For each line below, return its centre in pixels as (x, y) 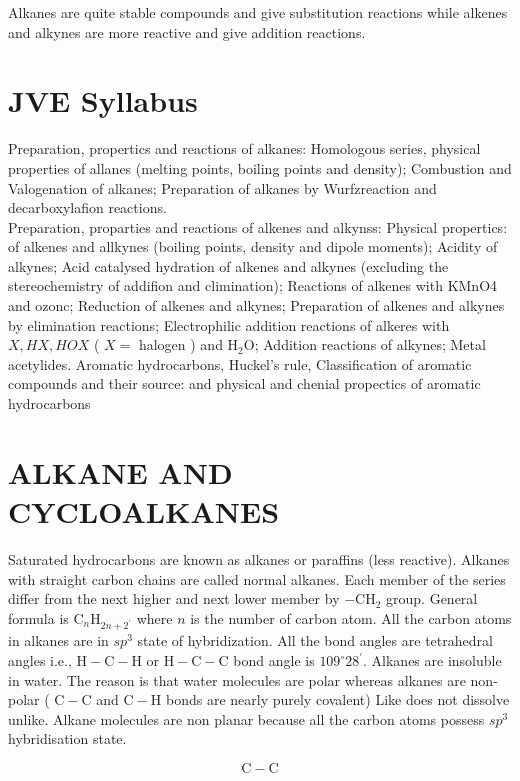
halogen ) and (180, 344)
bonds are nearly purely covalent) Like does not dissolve (337, 699)
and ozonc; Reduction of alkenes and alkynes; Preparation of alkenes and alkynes (256, 305)
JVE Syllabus (103, 100)
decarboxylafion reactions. (87, 207)
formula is (38, 617)
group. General (432, 598)
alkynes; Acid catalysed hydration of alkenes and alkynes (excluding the (228, 265)
